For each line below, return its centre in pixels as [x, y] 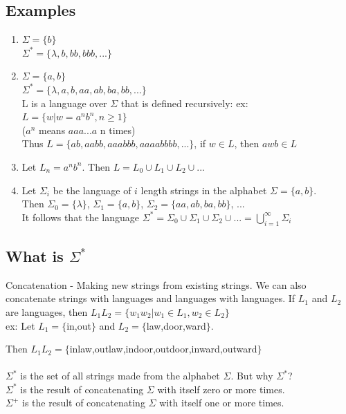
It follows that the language [81, 217]
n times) [118, 130]
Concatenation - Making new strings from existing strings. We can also [156, 284]
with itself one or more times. [222, 403]
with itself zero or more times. [221, 389]
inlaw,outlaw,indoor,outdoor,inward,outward [163, 349]
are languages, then [47, 311]
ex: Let [20, 325]
